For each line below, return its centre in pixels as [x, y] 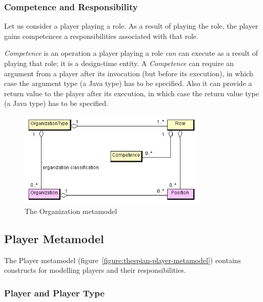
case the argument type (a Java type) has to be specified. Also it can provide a [128, 83]
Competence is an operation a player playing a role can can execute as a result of [131, 53]
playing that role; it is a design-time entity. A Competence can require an [119, 63]
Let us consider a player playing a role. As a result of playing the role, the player [131, 26]
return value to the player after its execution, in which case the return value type [131, 93]
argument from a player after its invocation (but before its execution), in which [129, 73]
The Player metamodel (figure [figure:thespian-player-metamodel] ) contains [123, 260]
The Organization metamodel [71, 211]
